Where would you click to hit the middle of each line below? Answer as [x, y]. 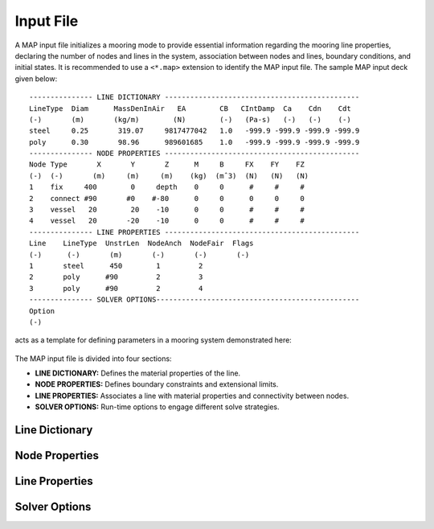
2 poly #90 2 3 [116, 277]
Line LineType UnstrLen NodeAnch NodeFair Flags [141, 244]
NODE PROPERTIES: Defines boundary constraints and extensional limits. [157, 384]
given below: [36, 78]
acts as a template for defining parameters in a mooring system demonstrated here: [154, 340]
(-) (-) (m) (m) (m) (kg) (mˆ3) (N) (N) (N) [169, 176]
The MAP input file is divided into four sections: [93, 359]
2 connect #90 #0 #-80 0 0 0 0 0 [167, 198]
